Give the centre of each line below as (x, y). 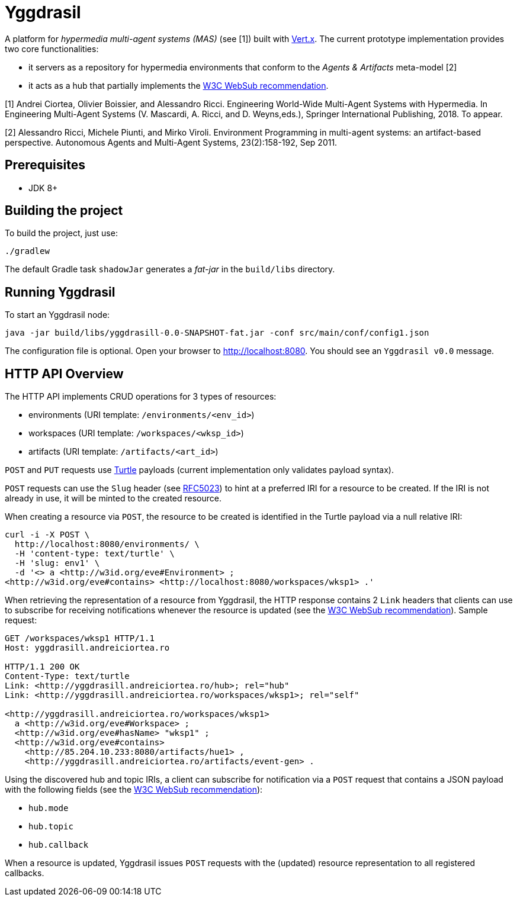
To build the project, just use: (61, 233)
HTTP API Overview (64, 374)
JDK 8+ (43, 188)
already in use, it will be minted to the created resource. (113, 498)
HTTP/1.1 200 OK (42, 667)
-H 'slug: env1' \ (57, 563)
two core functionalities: (52, 49)
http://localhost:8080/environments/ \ (107, 544)
